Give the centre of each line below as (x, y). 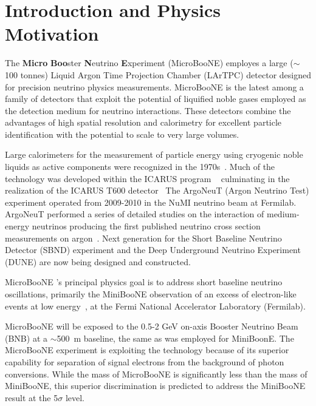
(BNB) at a (26, 338)
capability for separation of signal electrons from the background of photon (145, 361)
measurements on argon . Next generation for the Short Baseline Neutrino (143, 238)
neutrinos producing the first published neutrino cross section (146, 226)
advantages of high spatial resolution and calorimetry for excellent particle (143, 122)
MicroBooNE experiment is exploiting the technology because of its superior (147, 350)
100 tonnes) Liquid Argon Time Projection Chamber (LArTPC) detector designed (158, 74)
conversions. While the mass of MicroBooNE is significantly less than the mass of (156, 374)
